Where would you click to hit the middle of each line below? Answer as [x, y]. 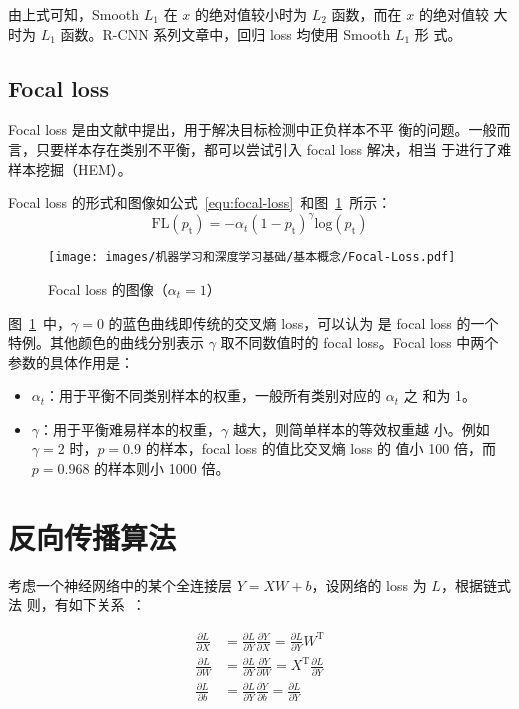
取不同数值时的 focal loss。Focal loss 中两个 [359, 342]
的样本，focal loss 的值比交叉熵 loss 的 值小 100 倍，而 [320, 448]
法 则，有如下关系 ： [77, 604]
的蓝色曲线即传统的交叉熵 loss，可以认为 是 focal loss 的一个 [303, 322]
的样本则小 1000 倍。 [162, 468]
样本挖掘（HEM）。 [70, 168]
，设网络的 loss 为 [369, 584]
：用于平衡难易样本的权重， [130, 428]
